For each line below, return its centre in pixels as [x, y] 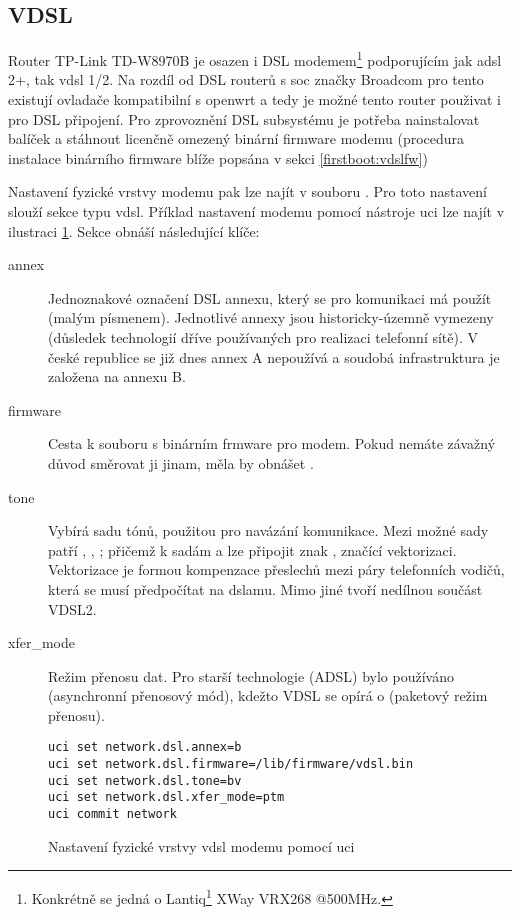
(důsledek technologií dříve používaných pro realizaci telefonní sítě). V [263, 336]
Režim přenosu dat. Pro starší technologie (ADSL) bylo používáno [251, 675]
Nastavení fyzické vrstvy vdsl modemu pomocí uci [201, 845]
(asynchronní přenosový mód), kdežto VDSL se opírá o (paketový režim [268, 695]
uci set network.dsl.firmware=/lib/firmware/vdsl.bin [231, 764]
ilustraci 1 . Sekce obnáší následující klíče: [134, 230]
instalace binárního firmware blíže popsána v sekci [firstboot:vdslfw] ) [218, 157]
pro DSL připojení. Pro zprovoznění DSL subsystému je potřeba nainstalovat [244, 118]
